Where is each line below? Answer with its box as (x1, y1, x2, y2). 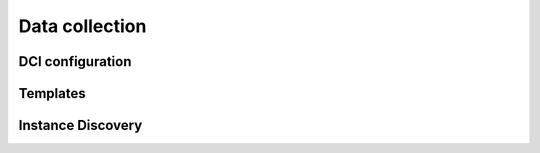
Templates (18, 85, 86, 102)
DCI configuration (18, 53, 132, 70)
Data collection (18, 15, 147, 37)
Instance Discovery (18, 117, 143, 134)
